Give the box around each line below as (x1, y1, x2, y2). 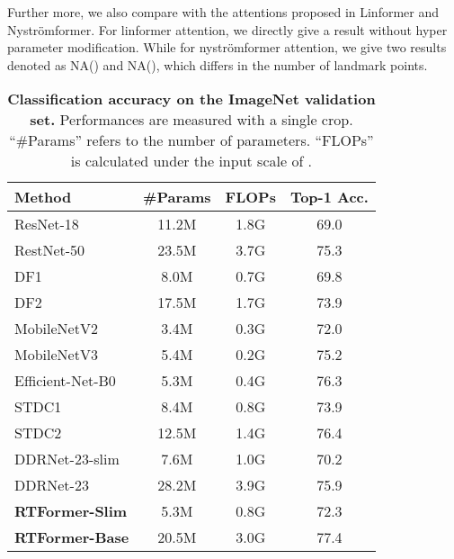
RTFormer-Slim (14, 500, 128, 522)
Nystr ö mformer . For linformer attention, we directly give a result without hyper (7, 20, 448, 39)
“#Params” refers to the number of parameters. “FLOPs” (9, 130, 374, 151)
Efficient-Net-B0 (14, 370, 116, 392)
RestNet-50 (14, 239, 85, 261)
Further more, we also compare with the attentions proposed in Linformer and (7, 3, 440, 21)
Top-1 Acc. (289, 186, 369, 208)
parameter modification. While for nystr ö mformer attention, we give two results (7, 38, 447, 57)
